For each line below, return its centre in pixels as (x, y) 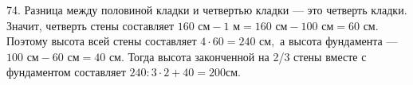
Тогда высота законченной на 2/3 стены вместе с (247, 56)
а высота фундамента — (339, 41)
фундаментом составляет (66, 72)
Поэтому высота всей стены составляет (102, 41)
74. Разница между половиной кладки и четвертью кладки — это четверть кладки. (207, 10)
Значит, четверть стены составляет (90, 25)
